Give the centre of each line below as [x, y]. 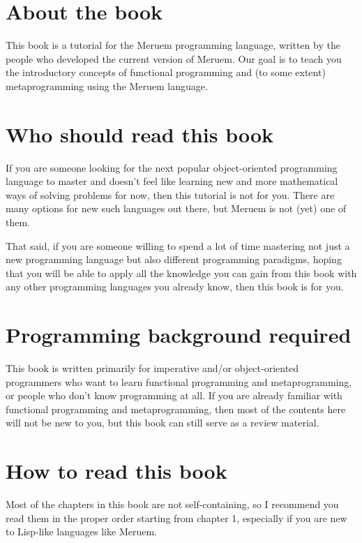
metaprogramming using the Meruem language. [107, 85]
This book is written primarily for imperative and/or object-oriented [152, 368]
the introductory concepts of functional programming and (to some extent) [166, 72]
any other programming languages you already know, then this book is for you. [175, 287]
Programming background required [179, 335]
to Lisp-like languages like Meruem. [81, 531]
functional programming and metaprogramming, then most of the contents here [176, 409]
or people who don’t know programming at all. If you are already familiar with [174, 395]
